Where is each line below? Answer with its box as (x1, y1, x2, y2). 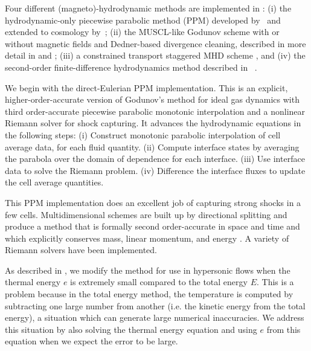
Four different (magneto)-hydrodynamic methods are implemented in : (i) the (5, 2, 292, 14)
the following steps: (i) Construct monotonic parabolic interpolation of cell (5, 128, 281, 141)
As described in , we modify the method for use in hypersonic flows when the (5, 263, 290, 276)
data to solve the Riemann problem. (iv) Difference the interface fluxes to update (5, 164, 306, 176)
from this (266, 323, 301, 335)
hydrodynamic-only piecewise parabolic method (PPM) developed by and (5, 13, 281, 26)
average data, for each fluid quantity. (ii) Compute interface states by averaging (5, 140, 300, 153)
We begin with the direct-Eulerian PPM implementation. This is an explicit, (5, 81, 288, 94)
